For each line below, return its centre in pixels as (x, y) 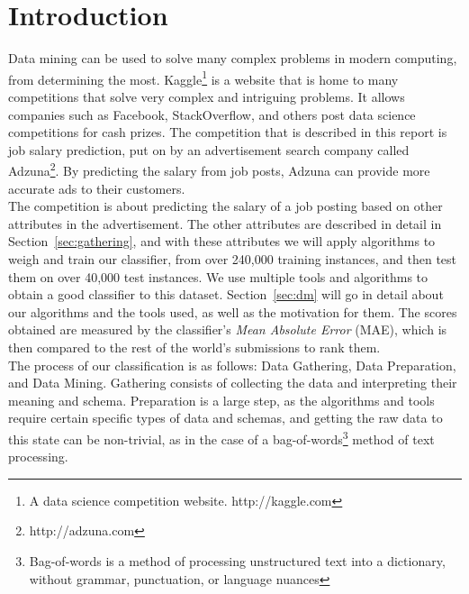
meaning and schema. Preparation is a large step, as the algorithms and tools (221, 400)
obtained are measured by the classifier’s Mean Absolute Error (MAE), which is (228, 329)
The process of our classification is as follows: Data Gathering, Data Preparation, (232, 365)
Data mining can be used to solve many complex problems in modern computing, (233, 58)
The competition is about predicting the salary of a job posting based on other (225, 206)
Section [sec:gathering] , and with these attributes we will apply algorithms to (222, 241)
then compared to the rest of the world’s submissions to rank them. (194, 347)
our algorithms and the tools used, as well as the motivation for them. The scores (233, 311)
